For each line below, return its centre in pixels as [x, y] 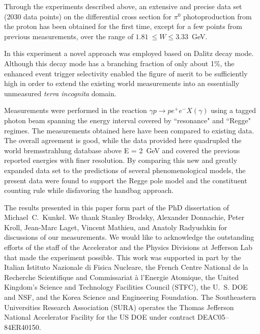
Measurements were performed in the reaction [76, 110]
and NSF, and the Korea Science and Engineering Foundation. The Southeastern [130, 297]
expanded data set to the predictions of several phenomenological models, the [125, 170]
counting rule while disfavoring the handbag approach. [89, 190]
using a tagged [234, 110]
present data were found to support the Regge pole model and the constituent [126, 180]
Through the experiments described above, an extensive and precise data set [123, 6]
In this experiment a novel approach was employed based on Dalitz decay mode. [129, 53]
